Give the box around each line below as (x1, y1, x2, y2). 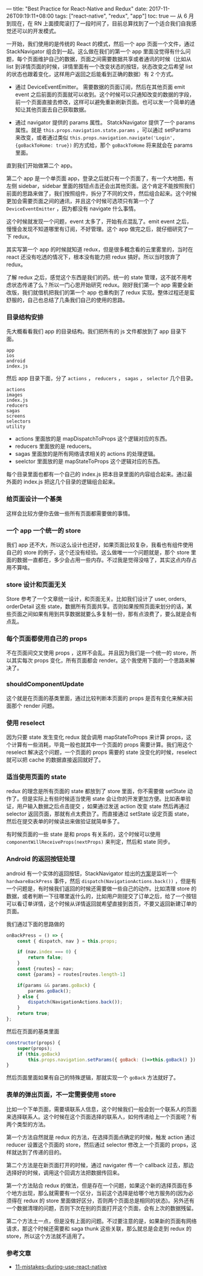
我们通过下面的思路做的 (6, 920, 65, 927)
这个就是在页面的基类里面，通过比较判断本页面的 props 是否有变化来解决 (6, 695, 188, 702)
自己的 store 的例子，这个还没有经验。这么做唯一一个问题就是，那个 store (6, 548, 190, 555)
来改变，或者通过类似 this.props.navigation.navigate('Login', (14, 134, 175, 141)
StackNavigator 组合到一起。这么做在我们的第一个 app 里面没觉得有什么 (6, 48, 186, 55)
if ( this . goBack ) (17, 1051, 61, 1057)
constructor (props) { (6, 1040, 61, 1046)
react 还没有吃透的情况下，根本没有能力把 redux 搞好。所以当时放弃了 (6, 253, 181, 261)
